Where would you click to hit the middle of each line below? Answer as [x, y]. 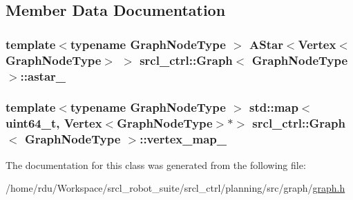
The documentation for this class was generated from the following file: [156, 164]
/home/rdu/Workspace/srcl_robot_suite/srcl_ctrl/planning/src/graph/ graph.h [175, 188]
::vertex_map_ [183, 139]
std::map [274, 107]
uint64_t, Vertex [54, 123]
